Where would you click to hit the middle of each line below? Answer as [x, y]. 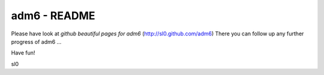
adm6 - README [53, 16]
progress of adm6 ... [36, 41]
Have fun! [23, 53]
